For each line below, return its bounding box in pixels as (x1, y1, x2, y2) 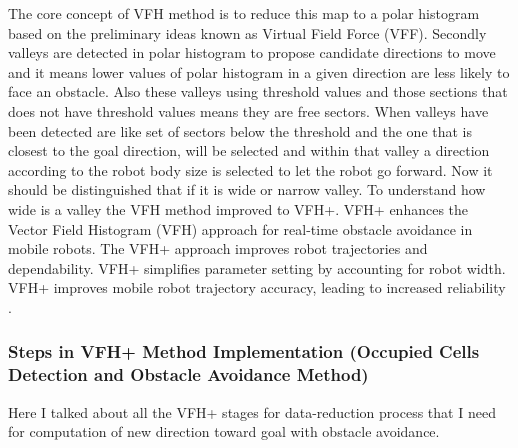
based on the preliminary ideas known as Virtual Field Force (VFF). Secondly (8, 22, 487, 43)
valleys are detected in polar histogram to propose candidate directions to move (8, 42, 496, 63)
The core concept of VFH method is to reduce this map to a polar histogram (8, 3, 480, 23)
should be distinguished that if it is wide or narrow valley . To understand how (8, 179, 486, 200)
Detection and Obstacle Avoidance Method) (8, 362, 369, 387)
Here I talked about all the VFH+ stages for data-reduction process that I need (8, 401, 496, 422)
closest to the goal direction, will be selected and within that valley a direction (8, 140, 490, 161)
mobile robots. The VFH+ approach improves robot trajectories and (8, 238, 428, 259)
